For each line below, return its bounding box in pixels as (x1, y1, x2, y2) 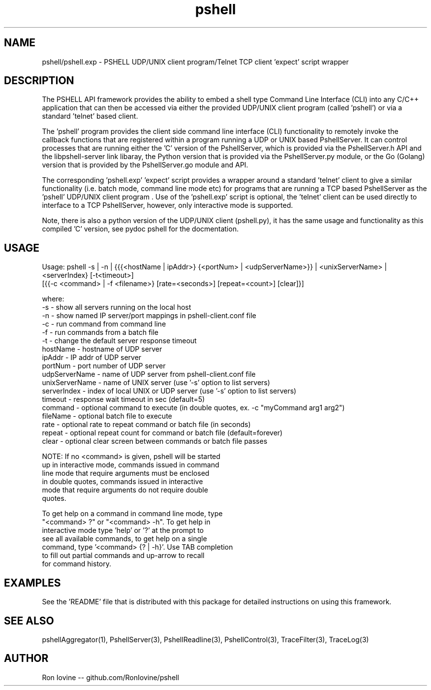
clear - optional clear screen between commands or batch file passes (42, 437, 268, 446)
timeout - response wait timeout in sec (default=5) (42, 395, 205, 404)
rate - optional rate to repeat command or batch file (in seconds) (42, 420, 251, 429)
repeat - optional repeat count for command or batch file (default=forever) (42, 428, 283, 437)
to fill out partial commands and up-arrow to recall (42, 551, 205, 560)
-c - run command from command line (42, 320, 166, 329)
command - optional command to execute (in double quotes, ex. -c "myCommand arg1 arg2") (42, 403, 345, 412)
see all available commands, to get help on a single (42, 534, 207, 543)
